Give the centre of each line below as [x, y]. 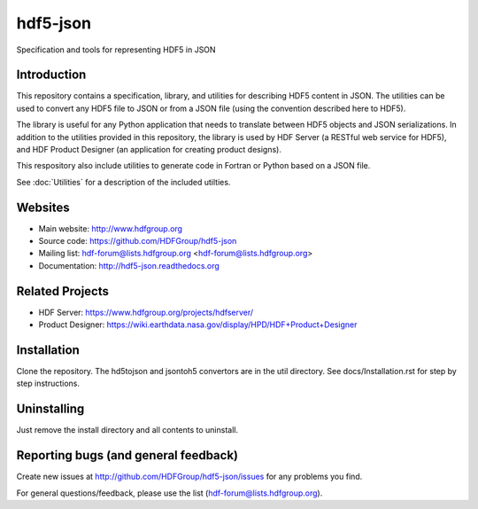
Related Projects [63, 291]
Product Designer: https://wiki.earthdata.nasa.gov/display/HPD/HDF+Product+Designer [198, 325]
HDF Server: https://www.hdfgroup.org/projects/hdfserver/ [146, 312]
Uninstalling [50, 409]
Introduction [51, 75]
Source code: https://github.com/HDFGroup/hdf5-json [138, 241]
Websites [43, 207]
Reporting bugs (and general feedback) [127, 455]
